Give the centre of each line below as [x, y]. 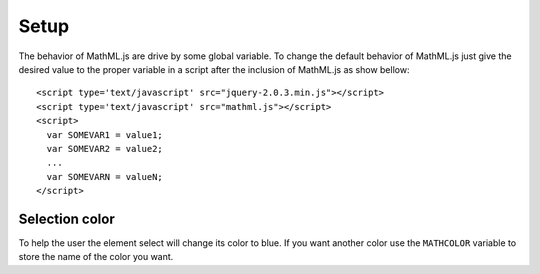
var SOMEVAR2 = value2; [105, 148]
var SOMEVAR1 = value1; [105, 134]
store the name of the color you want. [96, 257]
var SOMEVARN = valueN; [105, 176]
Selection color [66, 218]
